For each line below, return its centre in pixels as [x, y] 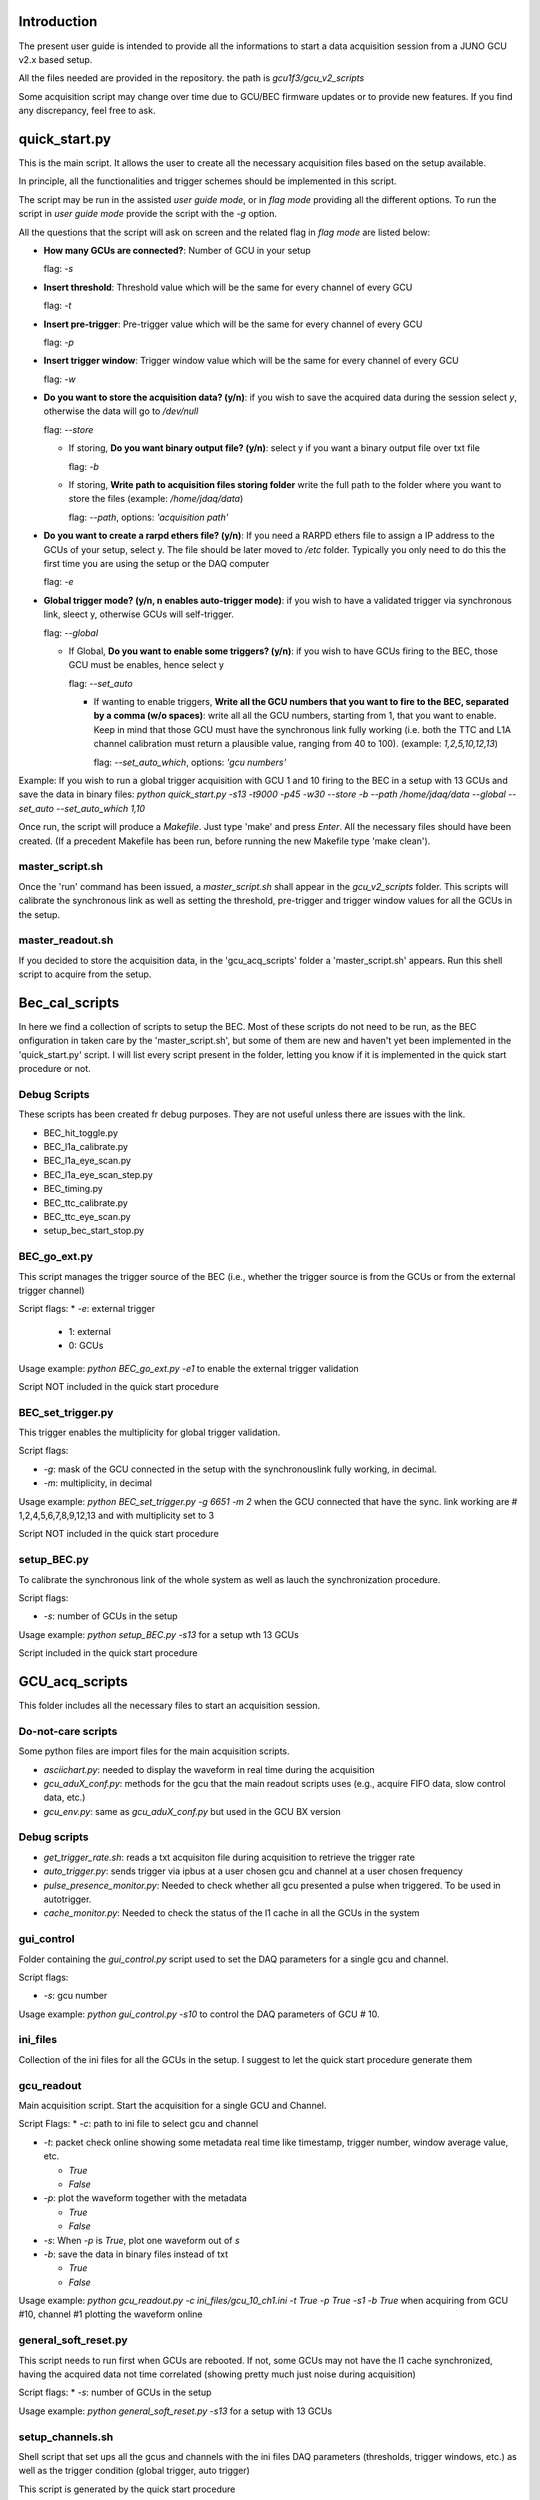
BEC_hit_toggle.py [81, 1132]
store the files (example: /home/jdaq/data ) [156, 499]
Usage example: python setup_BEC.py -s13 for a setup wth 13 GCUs [158, 1634]
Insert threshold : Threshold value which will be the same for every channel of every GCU [228, 287]
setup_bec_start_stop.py [94, 1231]
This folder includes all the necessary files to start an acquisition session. [169, 1705]
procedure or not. [55, 1069]
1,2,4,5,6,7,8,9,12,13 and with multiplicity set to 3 [116, 1515]
